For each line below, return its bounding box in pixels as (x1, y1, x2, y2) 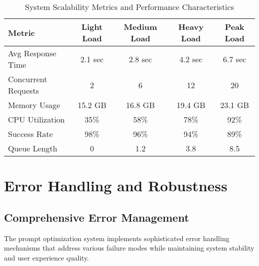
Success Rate (8, 128, 53, 139)
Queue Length (8, 142, 57, 154)
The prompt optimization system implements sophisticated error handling (4, 233, 230, 243)
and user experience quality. (4, 252, 89, 263)
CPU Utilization (8, 114, 65, 125)
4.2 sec (179, 53, 203, 65)
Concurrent (8, 73, 47, 85)
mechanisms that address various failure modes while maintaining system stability (4, 243, 255, 253)
